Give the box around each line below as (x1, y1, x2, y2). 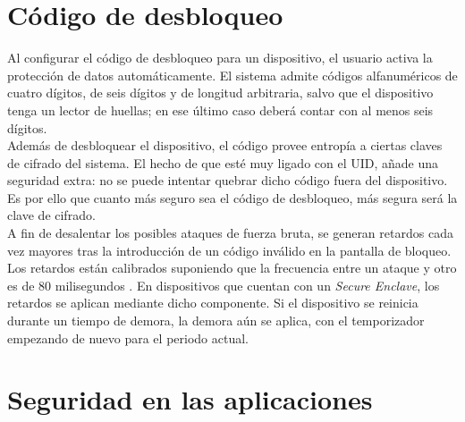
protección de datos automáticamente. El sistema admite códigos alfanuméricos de (7, 65, 458, 84)
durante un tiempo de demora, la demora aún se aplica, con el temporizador (7, 311, 425, 330)
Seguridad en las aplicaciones (7, 381, 373, 418)
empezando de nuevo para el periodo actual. (7, 328, 249, 347)
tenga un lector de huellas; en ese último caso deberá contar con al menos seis (7, 100, 434, 119)
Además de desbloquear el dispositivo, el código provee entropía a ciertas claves (7, 136, 443, 155)
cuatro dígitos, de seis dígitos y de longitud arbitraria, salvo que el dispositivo (7, 83, 434, 102)
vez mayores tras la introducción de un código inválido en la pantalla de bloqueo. (7, 241, 452, 259)
